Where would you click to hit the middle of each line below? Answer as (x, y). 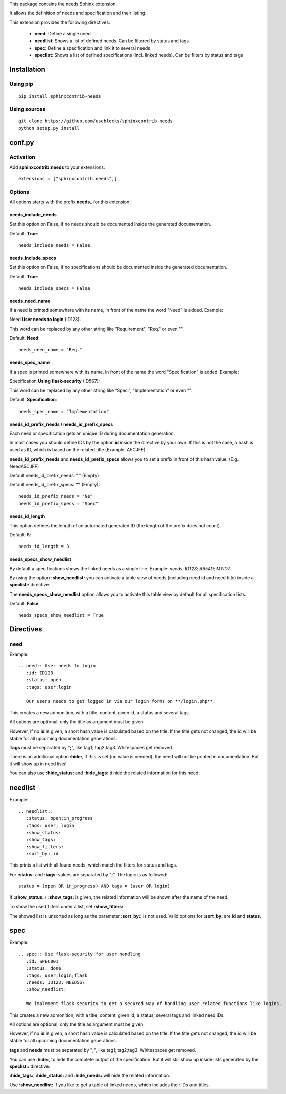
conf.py (22, 142)
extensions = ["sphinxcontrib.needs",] (68, 179)
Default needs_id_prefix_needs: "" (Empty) (54, 475)
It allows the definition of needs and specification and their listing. (78, 13)
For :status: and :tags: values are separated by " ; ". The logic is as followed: (88, 874)
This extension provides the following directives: (60, 22)
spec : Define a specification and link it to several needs (92, 48)
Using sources (28, 109)
